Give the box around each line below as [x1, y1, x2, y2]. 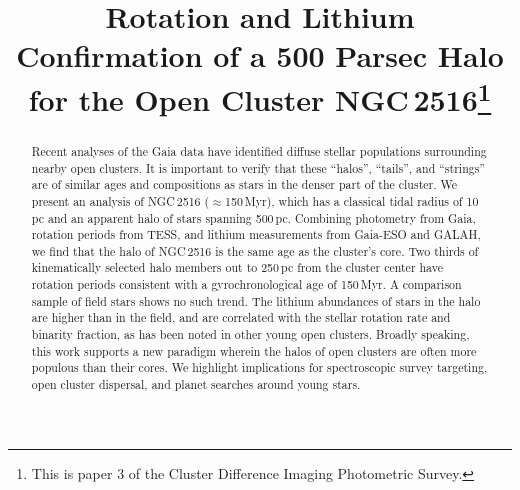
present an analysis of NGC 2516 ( [31, 192, 210, 209]
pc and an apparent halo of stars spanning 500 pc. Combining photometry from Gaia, [31, 209, 476, 226]
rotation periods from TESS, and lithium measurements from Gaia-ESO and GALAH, [31, 226, 481, 243]
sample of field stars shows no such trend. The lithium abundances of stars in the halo [31, 292, 481, 309]
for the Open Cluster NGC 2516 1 [28, 74, 492, 119]
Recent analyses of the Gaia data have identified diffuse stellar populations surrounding [31, 142, 487, 159]
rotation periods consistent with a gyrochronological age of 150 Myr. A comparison [31, 276, 462, 293]
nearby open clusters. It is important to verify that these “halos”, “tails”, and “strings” [31, 159, 485, 176]
